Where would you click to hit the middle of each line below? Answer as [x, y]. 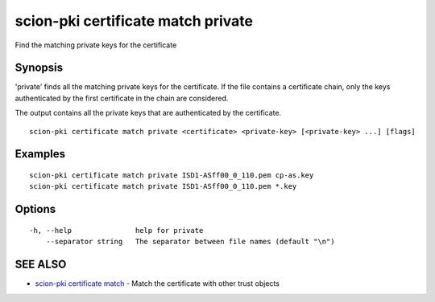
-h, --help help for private [116, 230]
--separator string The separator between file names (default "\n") [190, 242]
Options [35, 209]
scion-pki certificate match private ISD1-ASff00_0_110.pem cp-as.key [172, 175]
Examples [40, 154]
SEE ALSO [41, 265]
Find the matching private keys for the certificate [96, 45]
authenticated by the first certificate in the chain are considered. [122, 98]
